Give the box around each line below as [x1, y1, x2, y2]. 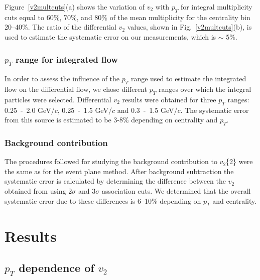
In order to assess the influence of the [5, 73, 120, 84]
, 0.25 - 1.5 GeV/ [57, 104, 112, 115]
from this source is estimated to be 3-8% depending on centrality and [5, 114, 218, 125]
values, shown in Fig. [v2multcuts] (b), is [127, 22, 252, 32]
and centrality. [212, 195, 257, 206]
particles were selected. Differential [5, 94, 111, 104]
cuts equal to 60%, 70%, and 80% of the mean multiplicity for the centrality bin [5, 12, 250, 22]
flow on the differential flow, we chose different [5, 83, 148, 94]
